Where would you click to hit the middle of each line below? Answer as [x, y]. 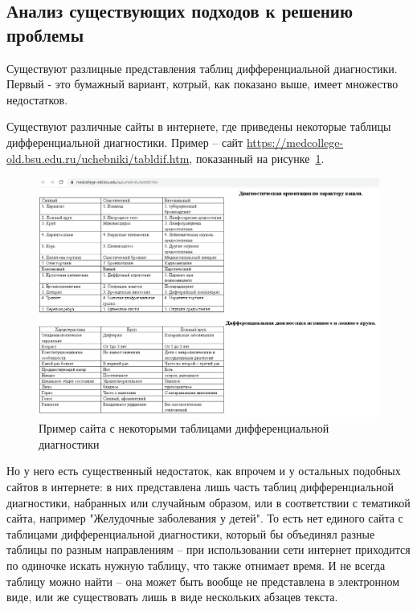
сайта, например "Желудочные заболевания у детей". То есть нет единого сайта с [205, 518]
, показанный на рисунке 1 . [257, 158]
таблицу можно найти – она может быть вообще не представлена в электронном [203, 581]
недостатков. [37, 99]
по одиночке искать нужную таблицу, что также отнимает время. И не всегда [196, 565]
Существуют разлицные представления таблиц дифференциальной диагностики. [202, 68]
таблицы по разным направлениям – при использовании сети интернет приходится [208, 549]
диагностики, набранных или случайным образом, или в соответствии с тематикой [208, 502]
